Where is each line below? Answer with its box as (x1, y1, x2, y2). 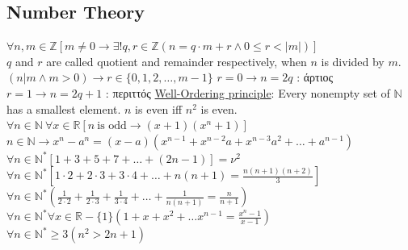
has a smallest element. (6, 100, 121, 117)
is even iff (135, 100, 183, 117)
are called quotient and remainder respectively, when (46, 52, 307, 69)
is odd (97, 120, 127, 132)
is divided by (321, 52, 385, 69)
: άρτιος (297, 69, 334, 85)
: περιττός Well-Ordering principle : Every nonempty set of (105, 84, 390, 101)
